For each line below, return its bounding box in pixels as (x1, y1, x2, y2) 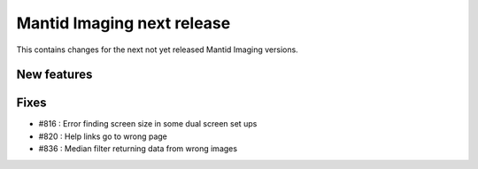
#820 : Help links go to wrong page (38, 131, 168, 142)
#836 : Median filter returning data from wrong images (38, 143, 238, 154)
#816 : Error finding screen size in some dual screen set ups (38, 119, 258, 129)
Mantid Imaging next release (16, 13, 231, 33)
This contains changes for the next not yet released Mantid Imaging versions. (16, 44, 298, 55)
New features (16, 67, 93, 82)
